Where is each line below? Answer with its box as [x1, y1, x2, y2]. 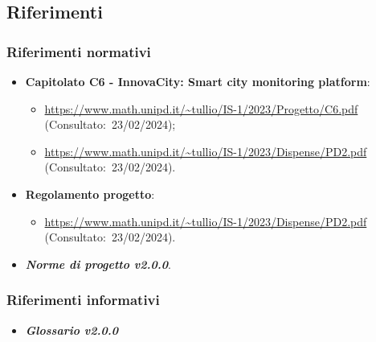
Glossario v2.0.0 [25, 321, 118, 338]
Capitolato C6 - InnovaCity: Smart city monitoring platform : [25, 73, 370, 89]
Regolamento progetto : [25, 185, 155, 202]
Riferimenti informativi [6, 290, 160, 310]
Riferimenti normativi [6, 41, 151, 61]
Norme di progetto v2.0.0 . [25, 255, 171, 272]
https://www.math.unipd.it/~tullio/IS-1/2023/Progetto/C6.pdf [44, 100, 358, 117]
